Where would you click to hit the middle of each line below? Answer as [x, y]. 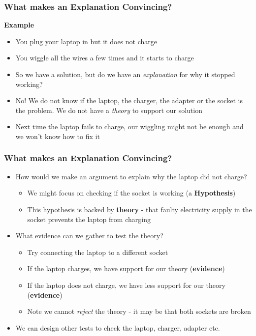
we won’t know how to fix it [58, 136]
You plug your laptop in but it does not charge [86, 41]
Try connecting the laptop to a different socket [98, 252]
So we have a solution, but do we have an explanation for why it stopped [125, 74]
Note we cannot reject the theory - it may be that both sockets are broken [139, 311]
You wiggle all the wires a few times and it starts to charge [105, 58]
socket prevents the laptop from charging [89, 219]
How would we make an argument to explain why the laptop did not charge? [131, 176]
